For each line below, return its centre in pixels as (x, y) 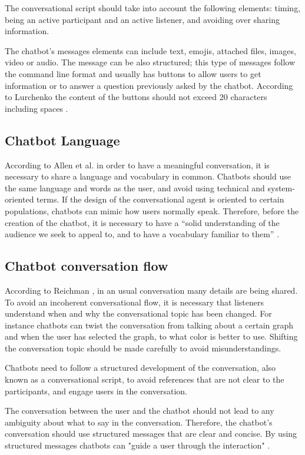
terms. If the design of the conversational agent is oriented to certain (160, 199)
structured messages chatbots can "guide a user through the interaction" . (137, 445)
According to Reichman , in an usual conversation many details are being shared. (151, 290)
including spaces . (37, 108)
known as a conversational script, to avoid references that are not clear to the (145, 379)
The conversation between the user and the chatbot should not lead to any (140, 411)
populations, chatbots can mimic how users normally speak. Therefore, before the (152, 210)
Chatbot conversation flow (87, 266)
